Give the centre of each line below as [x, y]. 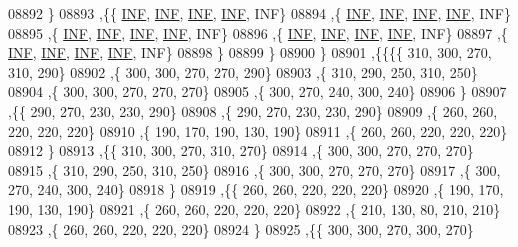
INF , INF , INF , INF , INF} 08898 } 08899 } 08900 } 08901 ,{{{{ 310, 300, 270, [250, 52]
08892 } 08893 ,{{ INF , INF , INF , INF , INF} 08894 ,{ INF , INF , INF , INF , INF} [259, 13]
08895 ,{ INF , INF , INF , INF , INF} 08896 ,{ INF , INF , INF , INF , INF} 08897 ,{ [258, 32]
